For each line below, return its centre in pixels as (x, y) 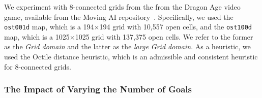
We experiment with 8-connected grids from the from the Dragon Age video (122, 7)
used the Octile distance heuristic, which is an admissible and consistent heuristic (131, 57)
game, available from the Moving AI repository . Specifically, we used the (119, 17)
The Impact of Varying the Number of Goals (98, 89)
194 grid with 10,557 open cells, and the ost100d (176, 27)
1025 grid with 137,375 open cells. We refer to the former (164, 36)
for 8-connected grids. (38, 66)
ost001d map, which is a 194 (49, 27)
